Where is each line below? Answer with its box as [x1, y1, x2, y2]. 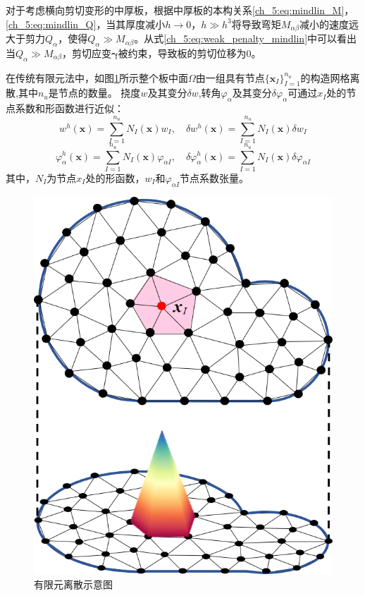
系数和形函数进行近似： [15, 101, 124, 116]
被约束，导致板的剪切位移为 [118, 45, 247, 60]
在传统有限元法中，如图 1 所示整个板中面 [6, 70, 188, 85]
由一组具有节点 [195, 70, 265, 85]
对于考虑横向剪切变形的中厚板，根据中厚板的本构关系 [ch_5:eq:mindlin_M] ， [6, 3, 354, 17]
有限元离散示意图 [34, 576, 113, 591]
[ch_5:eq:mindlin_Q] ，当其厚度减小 [6, 16, 166, 31]
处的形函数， [85, 170, 145, 185]
